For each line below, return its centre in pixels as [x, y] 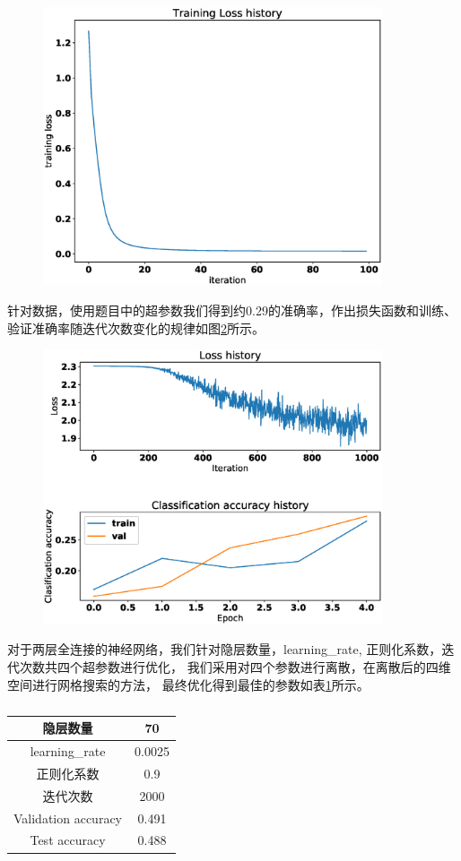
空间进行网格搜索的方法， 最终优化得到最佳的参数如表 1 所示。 [188, 684]
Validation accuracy [68, 818]
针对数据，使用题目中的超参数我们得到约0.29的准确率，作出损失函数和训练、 [232, 310]
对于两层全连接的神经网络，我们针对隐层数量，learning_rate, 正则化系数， [225, 649]
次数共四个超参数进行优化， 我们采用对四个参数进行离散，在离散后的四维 [235, 667]
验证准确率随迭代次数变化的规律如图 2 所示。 [136, 327]
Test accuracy [68, 840]
